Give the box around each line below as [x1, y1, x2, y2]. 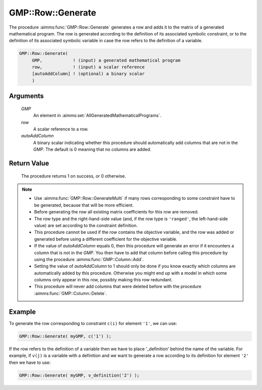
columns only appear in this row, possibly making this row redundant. [34, 277, 173, 283]
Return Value [9, 159, 49, 167]
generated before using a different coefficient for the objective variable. [34, 236, 178, 242]
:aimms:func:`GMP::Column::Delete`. [34, 290, 107, 296]
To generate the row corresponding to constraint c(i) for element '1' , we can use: [9, 320, 177, 326]
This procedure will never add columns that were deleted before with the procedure [34, 284, 201, 290]
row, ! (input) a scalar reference [32, 65, 145, 70]
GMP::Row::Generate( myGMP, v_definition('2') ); [19, 373, 140, 378]
